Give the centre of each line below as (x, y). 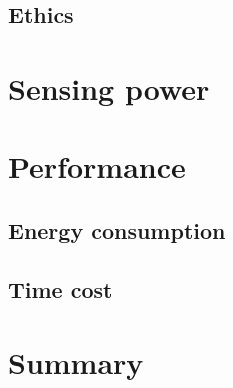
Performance (97, 166)
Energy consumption (117, 229)
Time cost (60, 288)
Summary (76, 362)
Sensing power (109, 87)
